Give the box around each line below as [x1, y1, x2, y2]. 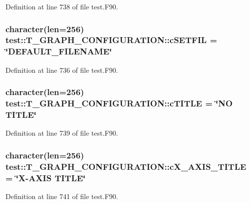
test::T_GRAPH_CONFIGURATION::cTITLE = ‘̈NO [5, 97, 233, 109]
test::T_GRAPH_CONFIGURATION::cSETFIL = [5, 34, 217, 46]
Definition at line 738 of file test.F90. [5, 1, 118, 11]
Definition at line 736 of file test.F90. [5, 64, 118, 75]
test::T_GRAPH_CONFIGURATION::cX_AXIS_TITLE [5, 160, 247, 172]
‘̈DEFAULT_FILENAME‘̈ [5, 45, 112, 57]
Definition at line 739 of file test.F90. [5, 128, 118, 138]
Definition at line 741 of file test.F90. [5, 191, 118, 201]
